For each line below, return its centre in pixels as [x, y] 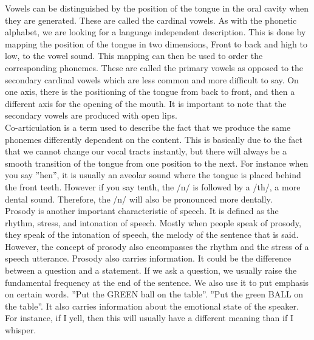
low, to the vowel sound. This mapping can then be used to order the [134, 56]
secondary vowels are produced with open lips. [91, 115]
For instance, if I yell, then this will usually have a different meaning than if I [149, 318]
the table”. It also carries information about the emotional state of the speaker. [152, 306]
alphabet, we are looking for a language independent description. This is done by [155, 32]
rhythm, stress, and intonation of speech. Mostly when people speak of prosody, [153, 222]
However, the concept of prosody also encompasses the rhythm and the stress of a [157, 246]
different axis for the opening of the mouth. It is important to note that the [146, 103]
